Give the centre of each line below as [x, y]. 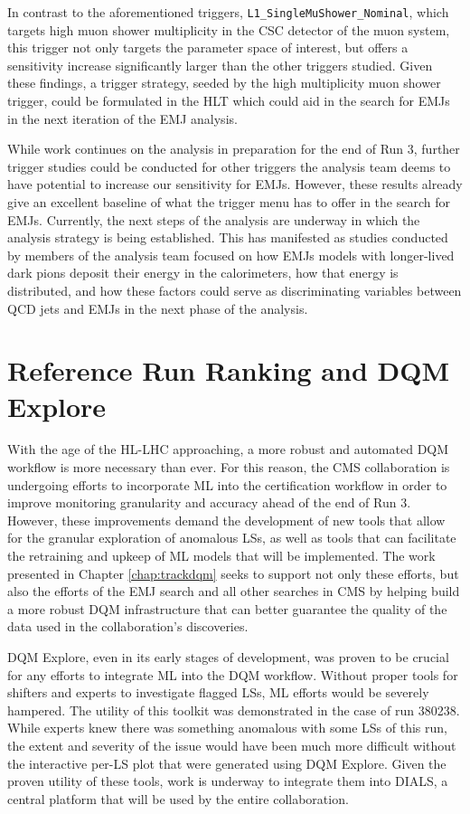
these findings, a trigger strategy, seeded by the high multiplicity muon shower [224, 83]
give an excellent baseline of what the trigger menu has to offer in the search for [229, 202]
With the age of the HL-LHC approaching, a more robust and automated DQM [228, 449]
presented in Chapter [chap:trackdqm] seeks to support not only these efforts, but [233, 573]
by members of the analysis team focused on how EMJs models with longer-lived [231, 255]
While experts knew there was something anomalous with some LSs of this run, [227, 728]
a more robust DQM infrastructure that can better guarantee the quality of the [227, 608]
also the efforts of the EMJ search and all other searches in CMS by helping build [234, 591]
